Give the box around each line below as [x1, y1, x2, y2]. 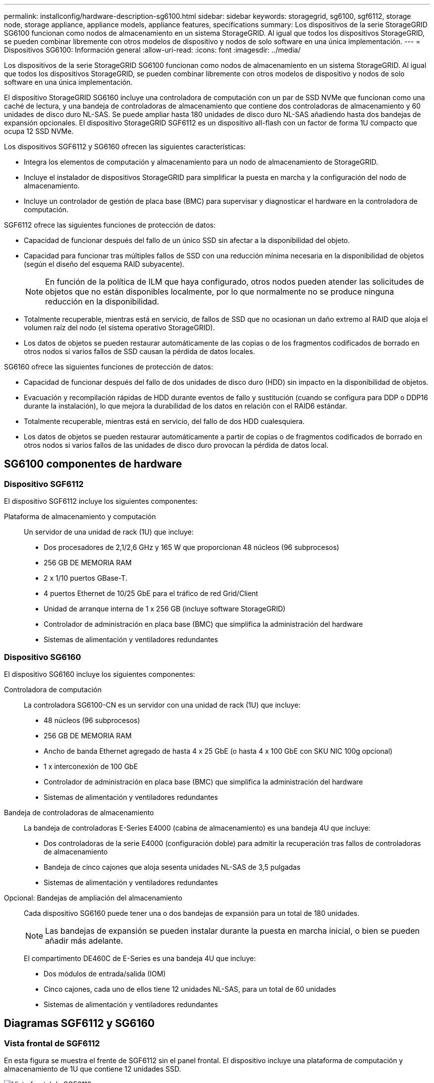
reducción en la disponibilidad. [45, 297, 160, 306]
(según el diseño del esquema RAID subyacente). [24, 260, 185, 268]
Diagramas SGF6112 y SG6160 [4, 1017, 155, 1030]
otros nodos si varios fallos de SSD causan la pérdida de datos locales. [24, 347, 255, 356]
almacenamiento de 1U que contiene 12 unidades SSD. [4, 1065, 181, 1074]
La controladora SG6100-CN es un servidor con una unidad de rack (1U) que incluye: [24, 700, 301, 709]
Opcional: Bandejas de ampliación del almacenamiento [4, 893, 182, 902]
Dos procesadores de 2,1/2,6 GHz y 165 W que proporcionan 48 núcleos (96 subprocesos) [44, 543, 339, 552]
